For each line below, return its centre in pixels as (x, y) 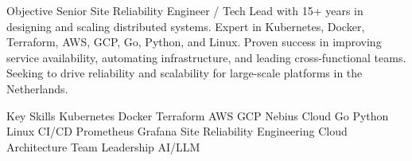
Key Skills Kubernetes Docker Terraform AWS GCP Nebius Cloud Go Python (198, 115)
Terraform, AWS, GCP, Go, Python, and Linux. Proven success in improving (194, 42)
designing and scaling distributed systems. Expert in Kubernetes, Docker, (186, 26)
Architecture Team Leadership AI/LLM (103, 146)
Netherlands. (37, 88)
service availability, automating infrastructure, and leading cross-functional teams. (206, 57)
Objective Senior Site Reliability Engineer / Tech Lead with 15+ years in (185, 10)
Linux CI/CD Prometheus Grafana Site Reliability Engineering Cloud (177, 131)
